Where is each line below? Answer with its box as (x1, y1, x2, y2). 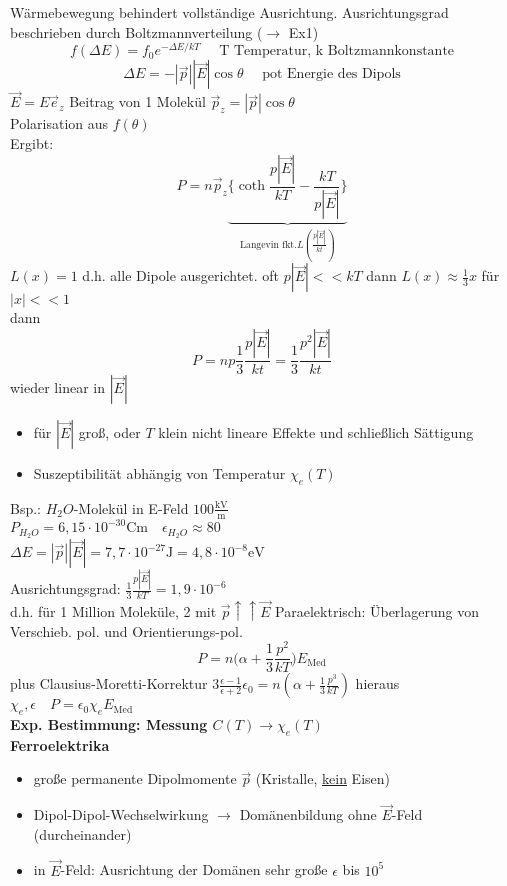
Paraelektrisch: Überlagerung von (275, 600, 479, 621)
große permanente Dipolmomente (33, 768, 237, 789)
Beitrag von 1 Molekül (69, 91, 206, 112)
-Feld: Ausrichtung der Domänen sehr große (60, 859, 328, 880)
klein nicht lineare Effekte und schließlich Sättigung (158, 422, 474, 443)
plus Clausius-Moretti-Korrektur (10, 673, 208, 694)
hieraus (355, 673, 400, 694)
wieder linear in (10, 377, 105, 398)
